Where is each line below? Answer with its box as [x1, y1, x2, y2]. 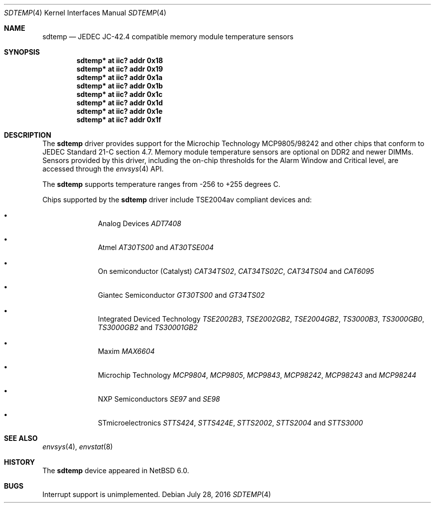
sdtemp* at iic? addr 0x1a [76, 73, 163, 82]
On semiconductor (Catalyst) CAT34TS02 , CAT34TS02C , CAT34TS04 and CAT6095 [98, 267, 374, 275]
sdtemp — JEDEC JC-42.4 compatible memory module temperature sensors [42, 32, 293, 41]
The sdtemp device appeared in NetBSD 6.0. [42, 466, 189, 475]
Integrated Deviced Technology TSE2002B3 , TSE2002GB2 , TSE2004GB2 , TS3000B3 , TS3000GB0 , [98, 315, 425, 323]
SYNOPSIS [4, 48, 40, 56]
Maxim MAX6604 [98, 347, 155, 355]
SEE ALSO [4, 434, 38, 442]
